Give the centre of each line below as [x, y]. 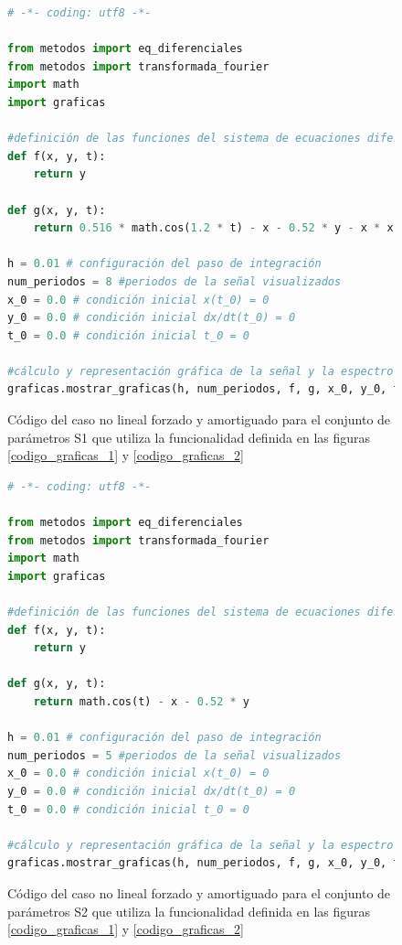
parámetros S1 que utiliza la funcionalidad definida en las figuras [189, 437]
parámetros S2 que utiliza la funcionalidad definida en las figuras [189, 911]
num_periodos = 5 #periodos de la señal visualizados [175, 755]
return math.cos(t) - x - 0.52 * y [141, 701]
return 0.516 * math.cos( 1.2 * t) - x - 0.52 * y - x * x [213, 228]
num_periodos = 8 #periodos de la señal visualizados [175, 281]
